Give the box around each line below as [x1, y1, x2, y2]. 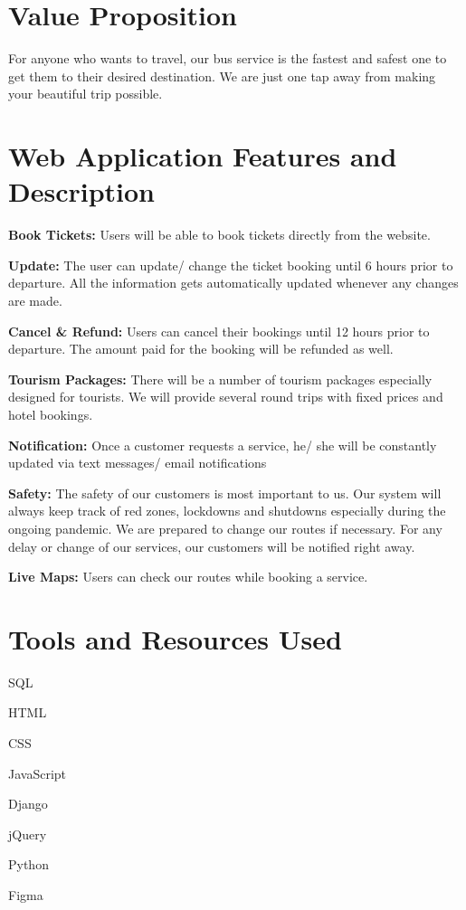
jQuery [8, 824, 47, 843]
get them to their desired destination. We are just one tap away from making [8, 66, 436, 85]
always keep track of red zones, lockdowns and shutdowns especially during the [8, 501, 446, 520]
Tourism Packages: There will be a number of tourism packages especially [8, 369, 433, 388]
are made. [8, 291, 62, 309]
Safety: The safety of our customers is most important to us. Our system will [8, 483, 442, 502]
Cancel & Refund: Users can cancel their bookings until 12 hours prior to [8, 321, 430, 340]
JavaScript [8, 763, 67, 782]
